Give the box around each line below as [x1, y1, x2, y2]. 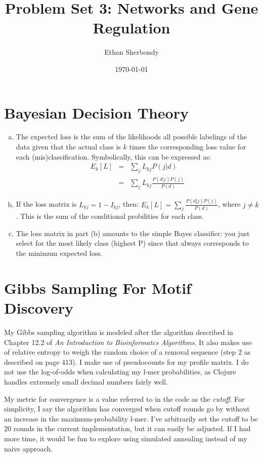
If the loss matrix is [16, 199, 77, 209]
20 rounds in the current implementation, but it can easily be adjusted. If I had [4, 423, 251, 434]
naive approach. [4, 443, 53, 453]
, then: [118, 199, 139, 209]
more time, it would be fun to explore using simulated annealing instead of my [4, 433, 247, 443]
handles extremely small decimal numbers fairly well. [4, 376, 168, 387]
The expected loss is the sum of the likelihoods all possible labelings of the [16, 131, 247, 142]
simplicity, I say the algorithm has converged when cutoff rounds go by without [4, 403, 250, 414]
